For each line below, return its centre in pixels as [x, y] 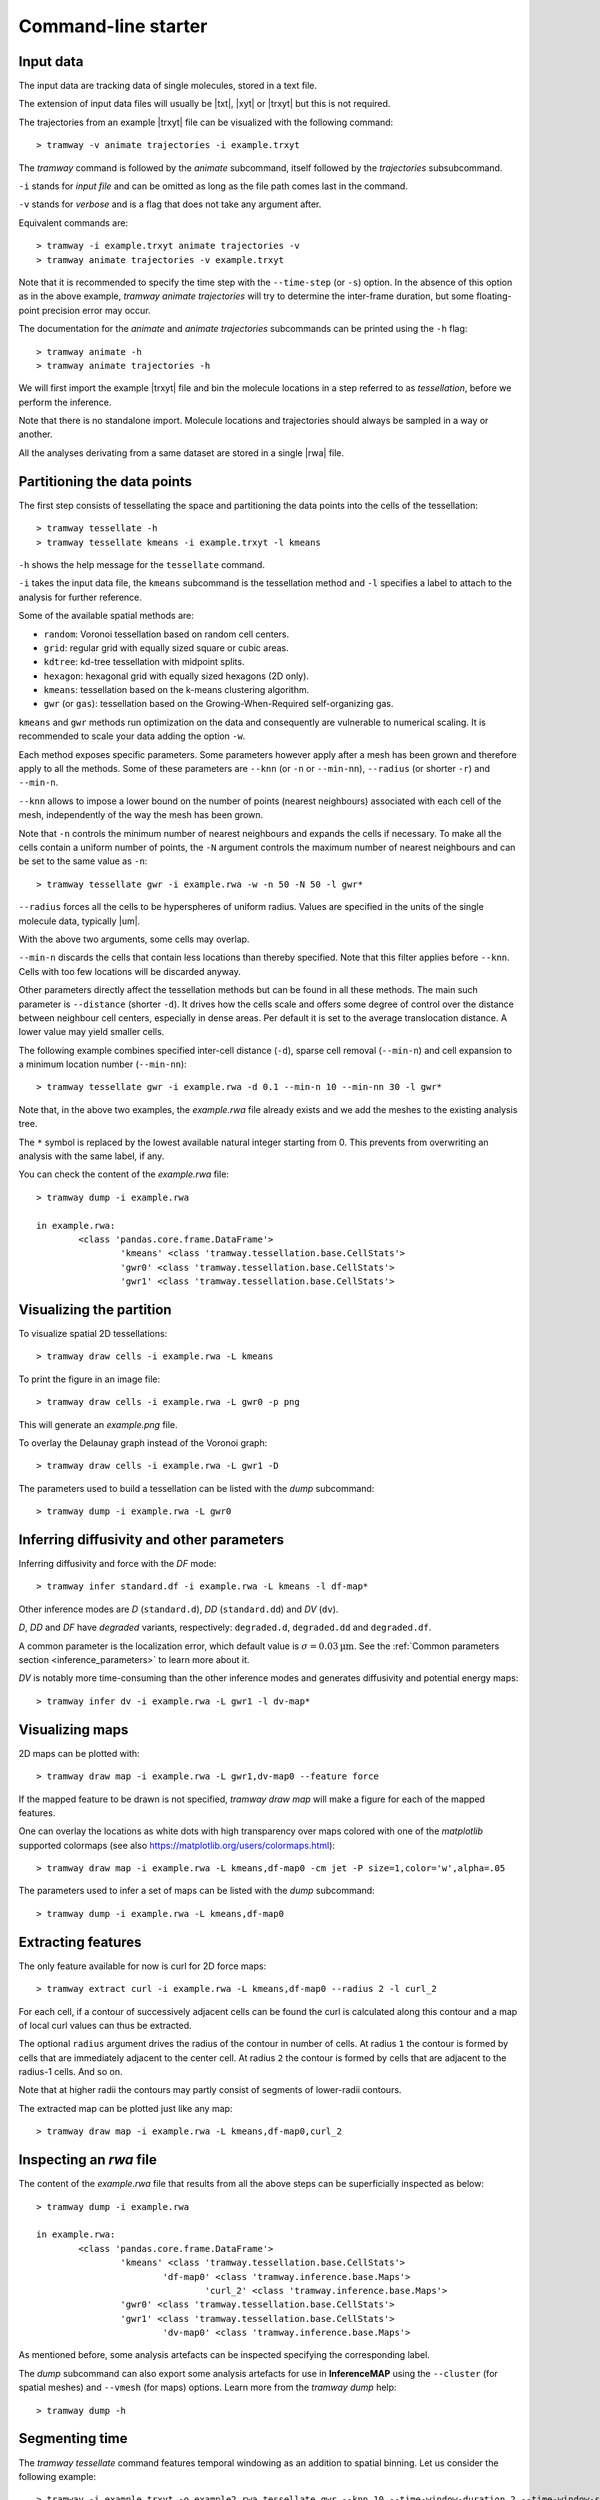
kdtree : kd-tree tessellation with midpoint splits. [144, 662]
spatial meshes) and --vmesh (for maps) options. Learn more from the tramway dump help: [207, 2387]
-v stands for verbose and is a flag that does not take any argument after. [170, 204]
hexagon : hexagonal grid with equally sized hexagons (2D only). [176, 676]
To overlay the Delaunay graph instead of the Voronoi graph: [143, 1443]
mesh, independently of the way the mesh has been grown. [141, 815]
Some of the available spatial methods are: [106, 616]
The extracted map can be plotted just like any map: [125, 2108]
